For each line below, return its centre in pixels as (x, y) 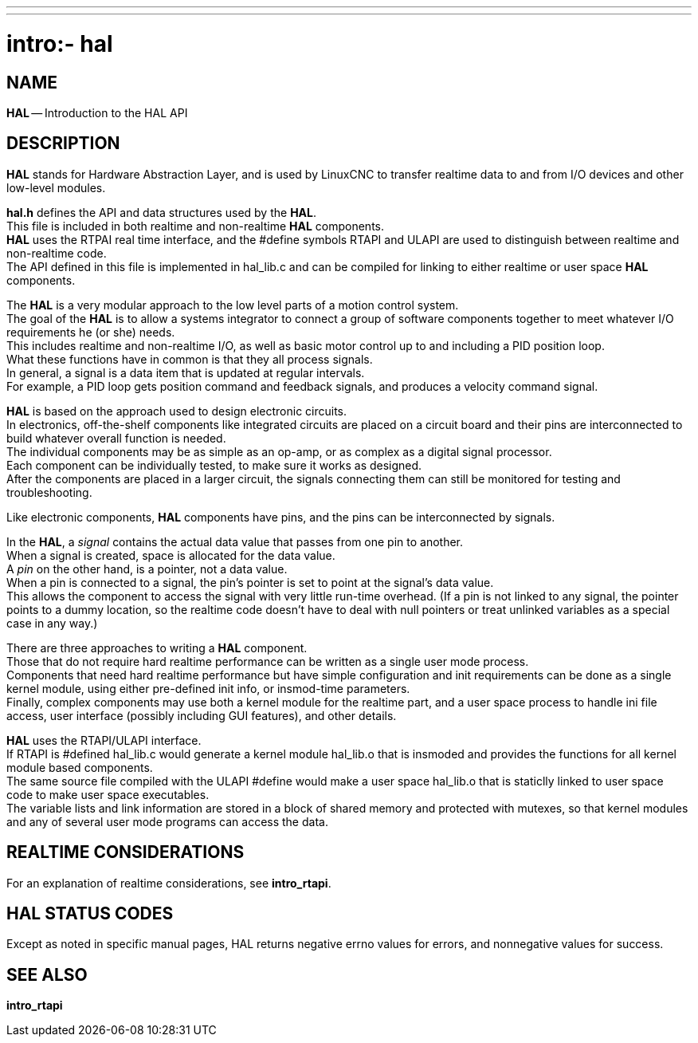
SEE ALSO (47, 974)
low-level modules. (56, 187)
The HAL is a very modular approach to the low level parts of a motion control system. (233, 305)
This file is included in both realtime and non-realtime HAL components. (195, 226)
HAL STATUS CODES (90, 914)
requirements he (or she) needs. (91, 332)
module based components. (80, 767)
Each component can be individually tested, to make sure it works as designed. (214, 465)
